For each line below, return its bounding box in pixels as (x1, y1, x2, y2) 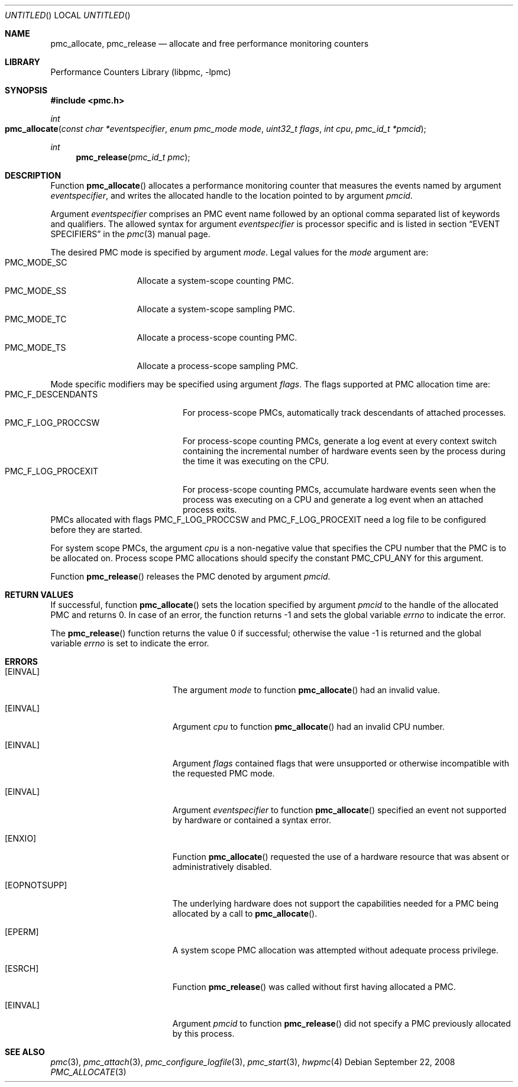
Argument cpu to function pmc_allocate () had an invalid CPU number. (172, 722, 445, 732)
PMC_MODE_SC (5, 257, 67, 267)
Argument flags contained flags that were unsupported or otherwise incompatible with (172, 758, 510, 768)
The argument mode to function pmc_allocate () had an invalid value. (172, 685, 440, 695)
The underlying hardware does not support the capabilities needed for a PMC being (172, 898, 499, 908)
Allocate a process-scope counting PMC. (137, 332, 297, 342)
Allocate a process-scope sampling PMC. (137, 361, 299, 371)
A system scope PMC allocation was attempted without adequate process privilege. (172, 945, 498, 955)
